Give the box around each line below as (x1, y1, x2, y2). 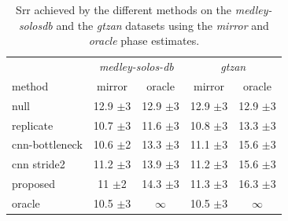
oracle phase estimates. (88, 32, 200, 49)
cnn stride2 (12, 156, 65, 172)
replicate (12, 116, 54, 133)
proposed (12, 175, 55, 192)
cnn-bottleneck (12, 136, 83, 153)
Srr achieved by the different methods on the (16, 2, 232, 17)
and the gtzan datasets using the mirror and (56, 17, 269, 33)
